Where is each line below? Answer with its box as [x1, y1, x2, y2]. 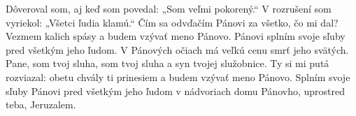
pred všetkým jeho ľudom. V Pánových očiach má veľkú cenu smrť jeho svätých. [6, 42, 349, 57]
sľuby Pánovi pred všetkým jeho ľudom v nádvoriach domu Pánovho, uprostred [6, 83, 345, 98]
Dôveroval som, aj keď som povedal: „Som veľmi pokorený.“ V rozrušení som [6, 1, 332, 15]
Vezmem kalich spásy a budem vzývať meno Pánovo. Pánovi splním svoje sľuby [6, 29, 346, 43]
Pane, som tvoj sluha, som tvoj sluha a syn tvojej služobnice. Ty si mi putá [6, 56, 329, 71]
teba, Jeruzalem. [6, 97, 76, 112]
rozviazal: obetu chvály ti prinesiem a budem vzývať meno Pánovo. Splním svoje [6, 69, 350, 84]
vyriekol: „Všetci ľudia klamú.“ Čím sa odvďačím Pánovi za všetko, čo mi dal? [6, 15, 339, 29]
